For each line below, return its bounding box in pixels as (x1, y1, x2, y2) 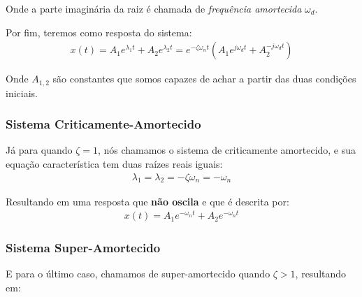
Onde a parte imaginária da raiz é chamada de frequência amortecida (6, 1, 302, 15)
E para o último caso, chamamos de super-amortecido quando (6, 266, 270, 281)
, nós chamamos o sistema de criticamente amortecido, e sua (98, 143, 356, 157)
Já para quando (6, 143, 73, 157)
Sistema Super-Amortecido (6, 239, 161, 256)
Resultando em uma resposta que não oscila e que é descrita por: (6, 194, 289, 208)
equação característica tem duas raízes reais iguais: (6, 157, 223, 171)
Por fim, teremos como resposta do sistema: (6, 24, 192, 39)
